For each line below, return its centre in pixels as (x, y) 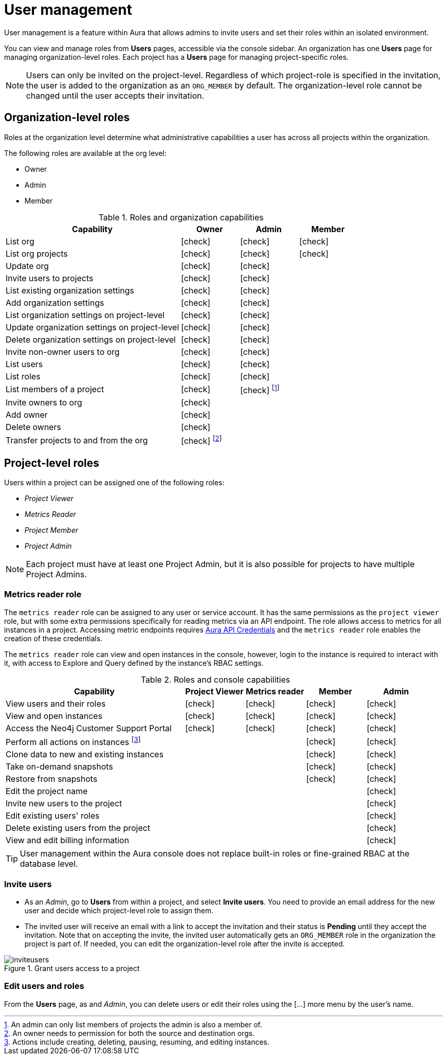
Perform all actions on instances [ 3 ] (73, 741)
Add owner (27, 414)
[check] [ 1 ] (260, 389)
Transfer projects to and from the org (77, 440)
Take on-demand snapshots (59, 767)
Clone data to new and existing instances (85, 754)
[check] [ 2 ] (201, 440)
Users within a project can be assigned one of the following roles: (114, 483)
